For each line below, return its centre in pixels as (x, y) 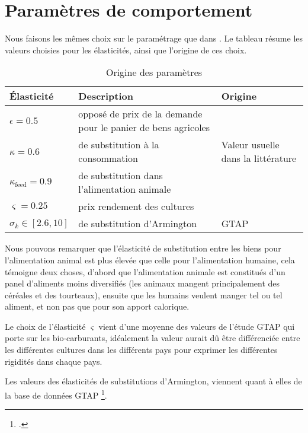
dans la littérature (259, 158)
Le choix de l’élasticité (45, 326)
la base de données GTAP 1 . (56, 394)
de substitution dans (121, 176)
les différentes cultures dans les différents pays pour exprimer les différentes (141, 350)
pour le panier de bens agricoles (144, 128)
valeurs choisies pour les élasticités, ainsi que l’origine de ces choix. (126, 50)
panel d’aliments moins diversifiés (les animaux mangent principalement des (142, 283)
